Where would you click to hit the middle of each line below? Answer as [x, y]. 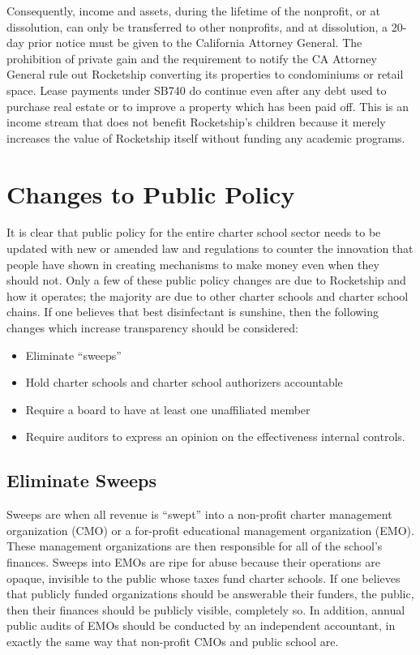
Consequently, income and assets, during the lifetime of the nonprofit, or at [193, 11]
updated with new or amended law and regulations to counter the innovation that [210, 248]
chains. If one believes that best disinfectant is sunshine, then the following [193, 312]
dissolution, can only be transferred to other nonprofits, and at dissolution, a [197, 26]
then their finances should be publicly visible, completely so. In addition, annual [206, 609]
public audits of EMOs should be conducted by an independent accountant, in [201, 625]
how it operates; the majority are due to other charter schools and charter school [208, 295]
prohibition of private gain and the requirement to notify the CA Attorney [192, 58]
